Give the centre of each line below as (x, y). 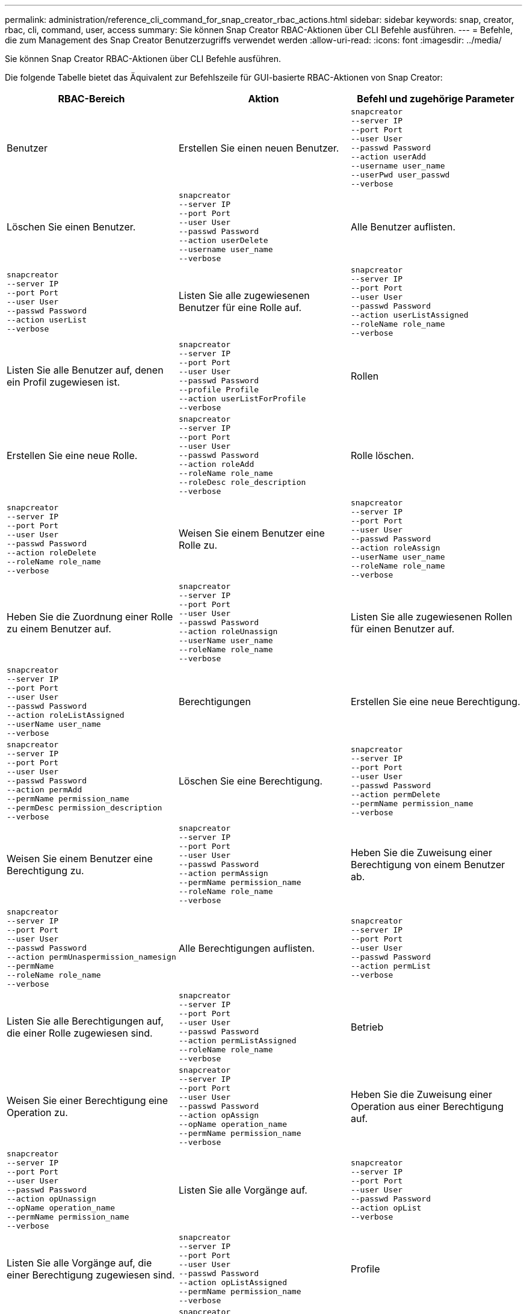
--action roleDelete (51, 552)
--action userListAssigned (409, 315)
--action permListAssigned (237, 1041)
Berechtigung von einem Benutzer (428, 864)
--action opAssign (219, 1115)
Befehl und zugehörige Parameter (436, 99)
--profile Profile (219, 390)
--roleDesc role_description (242, 482)
